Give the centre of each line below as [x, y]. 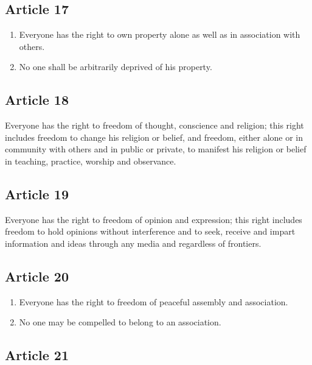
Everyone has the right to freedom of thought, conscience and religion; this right [154, 125]
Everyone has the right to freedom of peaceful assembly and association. [154, 301]
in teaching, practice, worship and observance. [91, 161]
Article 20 [37, 276]
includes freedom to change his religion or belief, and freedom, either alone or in [154, 137]
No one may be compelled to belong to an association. [120, 322]
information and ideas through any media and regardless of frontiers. [133, 243]
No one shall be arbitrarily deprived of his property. [116, 67]
